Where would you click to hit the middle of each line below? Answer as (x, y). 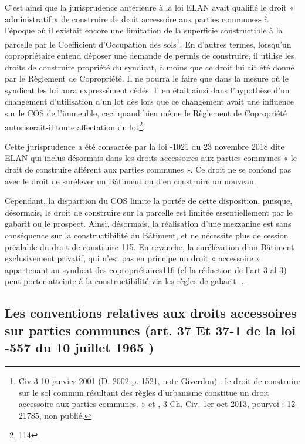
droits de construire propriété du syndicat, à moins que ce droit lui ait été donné (150, 67)
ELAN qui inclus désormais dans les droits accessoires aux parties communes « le (151, 158)
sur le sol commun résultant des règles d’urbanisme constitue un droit (144, 392)
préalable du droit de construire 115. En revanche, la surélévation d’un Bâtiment (150, 246)
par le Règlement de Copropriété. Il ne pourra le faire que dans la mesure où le (147, 78)
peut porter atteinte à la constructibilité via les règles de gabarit (121, 281)
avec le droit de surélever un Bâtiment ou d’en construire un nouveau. (131, 181)
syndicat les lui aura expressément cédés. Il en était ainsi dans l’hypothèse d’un (147, 90)
